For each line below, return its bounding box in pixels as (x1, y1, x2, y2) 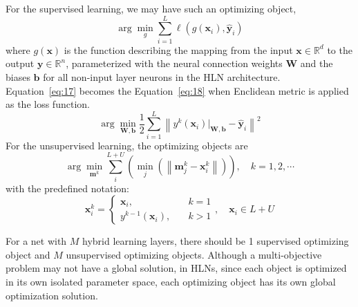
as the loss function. (6, 97, 90, 111)
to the (327, 42, 352, 57)
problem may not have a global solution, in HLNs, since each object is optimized (6, 261, 347, 275)
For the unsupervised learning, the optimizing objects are (6, 138, 248, 152)
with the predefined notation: (6, 180, 129, 195)
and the (300, 56, 333, 71)
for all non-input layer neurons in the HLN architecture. (43, 69, 281, 84)
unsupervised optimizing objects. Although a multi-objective (66, 247, 322, 261)
